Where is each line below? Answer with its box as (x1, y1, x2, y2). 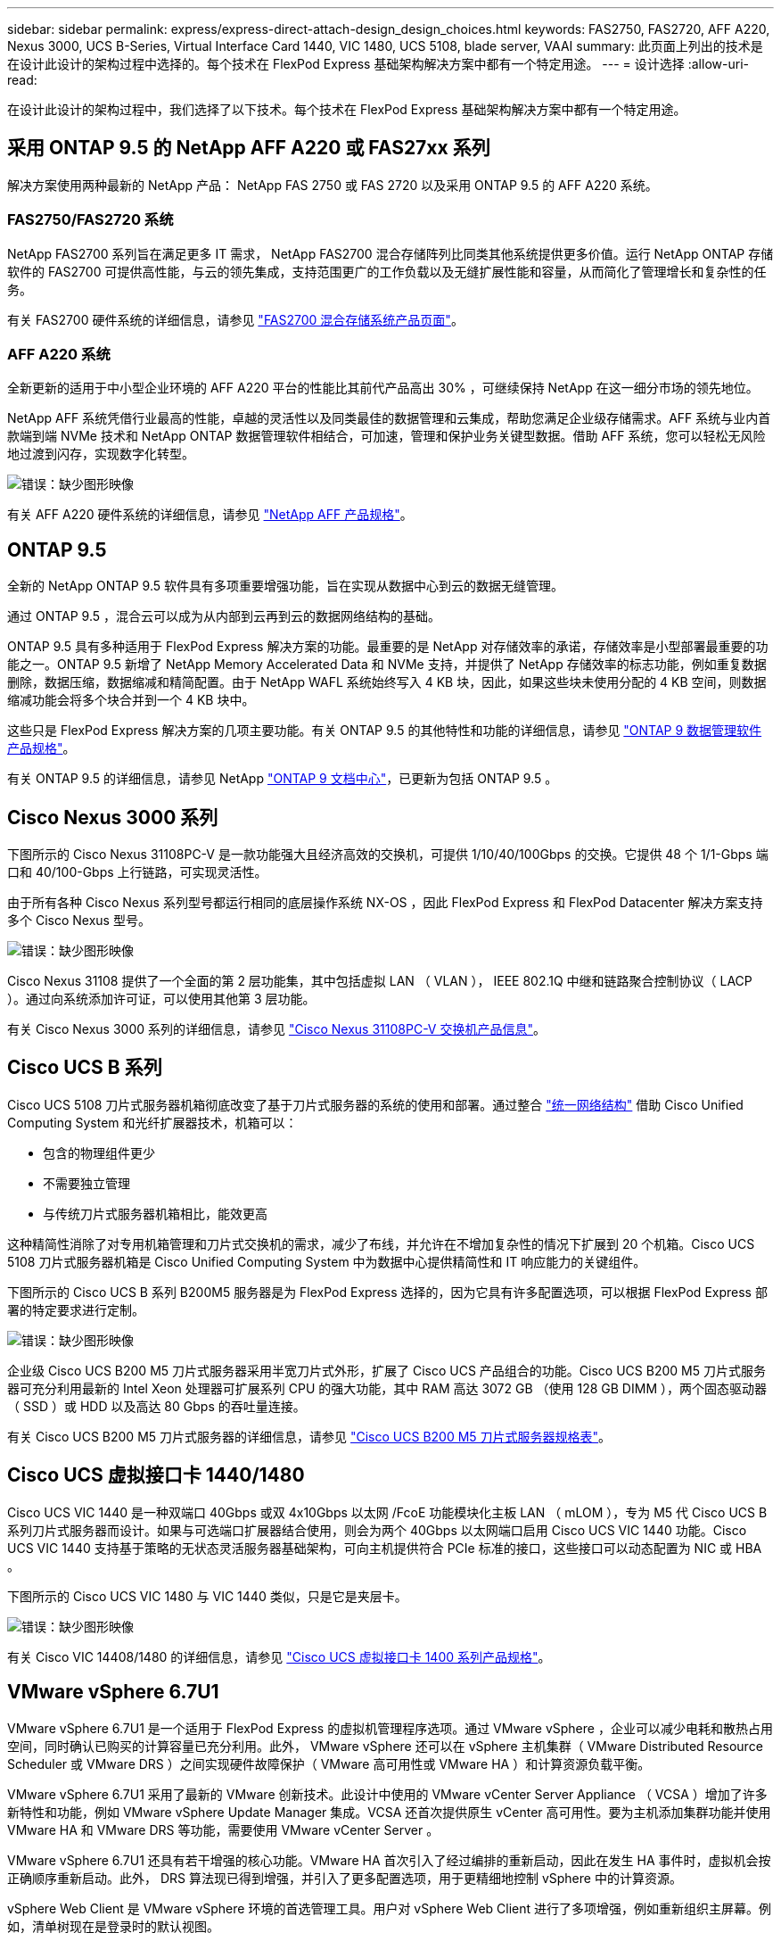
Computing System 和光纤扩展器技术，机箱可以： (7, 1114, 298, 1130)
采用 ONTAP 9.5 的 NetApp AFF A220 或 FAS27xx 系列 (7, 136, 490, 160)
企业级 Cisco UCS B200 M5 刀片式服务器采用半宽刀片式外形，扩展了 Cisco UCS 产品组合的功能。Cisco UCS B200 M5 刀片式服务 (7, 1362, 766, 1378)
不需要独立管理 (43, 1175, 130, 1191)
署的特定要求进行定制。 (7, 1301, 144, 1317)
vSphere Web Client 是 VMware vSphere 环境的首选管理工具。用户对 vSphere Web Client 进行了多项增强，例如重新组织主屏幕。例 (7, 1900, 772, 1916)
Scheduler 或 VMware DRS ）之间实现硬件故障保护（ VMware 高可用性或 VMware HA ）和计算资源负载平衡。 (7, 1755, 651, 1772)
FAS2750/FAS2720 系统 (7, 211, 174, 229)
